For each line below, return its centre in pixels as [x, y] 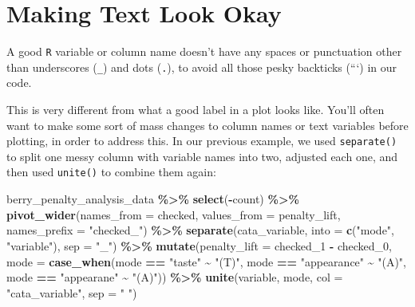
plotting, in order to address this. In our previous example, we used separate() [202, 141]
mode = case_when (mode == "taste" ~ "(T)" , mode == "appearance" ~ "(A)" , [206, 261]
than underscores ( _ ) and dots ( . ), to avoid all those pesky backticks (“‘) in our [202, 67]
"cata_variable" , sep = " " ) [72, 292]
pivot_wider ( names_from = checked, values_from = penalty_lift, [174, 214]
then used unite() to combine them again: [111, 172]
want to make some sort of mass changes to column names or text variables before [207, 125]
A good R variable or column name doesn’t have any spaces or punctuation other [204, 51]
